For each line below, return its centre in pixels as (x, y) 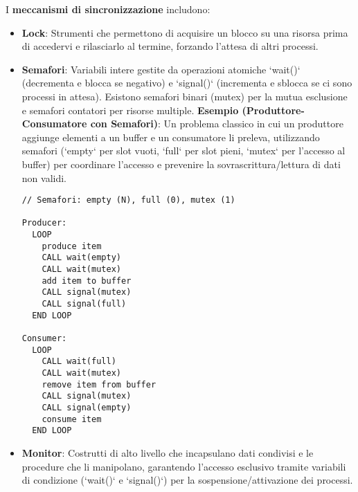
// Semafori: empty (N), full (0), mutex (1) (128, 200)
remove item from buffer (99, 384)
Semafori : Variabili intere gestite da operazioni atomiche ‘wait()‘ (161, 69)
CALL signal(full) (84, 304)
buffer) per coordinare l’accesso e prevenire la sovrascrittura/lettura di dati (181, 164)
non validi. (44, 177)
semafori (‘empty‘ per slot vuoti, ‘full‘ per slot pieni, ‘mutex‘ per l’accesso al (184, 151)
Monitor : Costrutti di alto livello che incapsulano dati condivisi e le (168, 452)
